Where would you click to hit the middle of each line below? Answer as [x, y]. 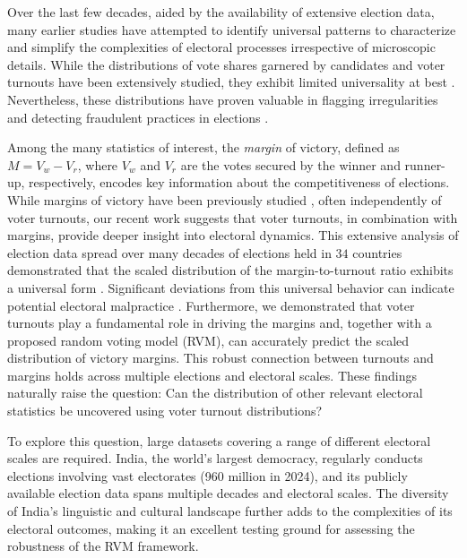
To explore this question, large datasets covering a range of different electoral [219, 440]
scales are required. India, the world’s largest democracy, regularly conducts [215, 458]
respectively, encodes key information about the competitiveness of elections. [239, 182]
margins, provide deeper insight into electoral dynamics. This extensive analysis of [233, 235]
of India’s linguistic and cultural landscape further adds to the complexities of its [230, 511]
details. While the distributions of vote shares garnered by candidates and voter [226, 64]
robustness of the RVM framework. [103, 546]
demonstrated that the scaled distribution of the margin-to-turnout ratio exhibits [230, 270]
